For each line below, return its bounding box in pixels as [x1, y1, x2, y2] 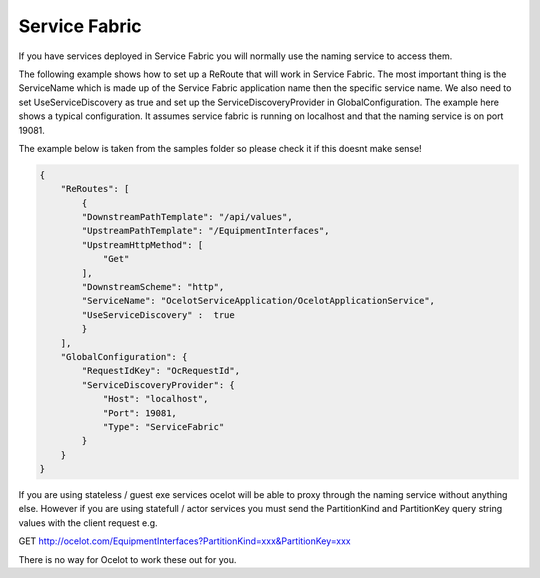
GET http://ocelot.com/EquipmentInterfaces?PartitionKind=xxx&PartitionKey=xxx [18, 535, 351, 547]
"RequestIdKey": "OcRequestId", [81, 365, 240, 377]
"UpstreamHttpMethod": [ [81, 239, 204, 250]
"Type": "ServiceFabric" [102, 421, 225, 432]
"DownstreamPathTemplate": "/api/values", [81, 211, 294, 223]
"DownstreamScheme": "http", [81, 281, 225, 292]
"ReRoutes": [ [60, 183, 130, 195]
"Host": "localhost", [102, 393, 209, 405]
